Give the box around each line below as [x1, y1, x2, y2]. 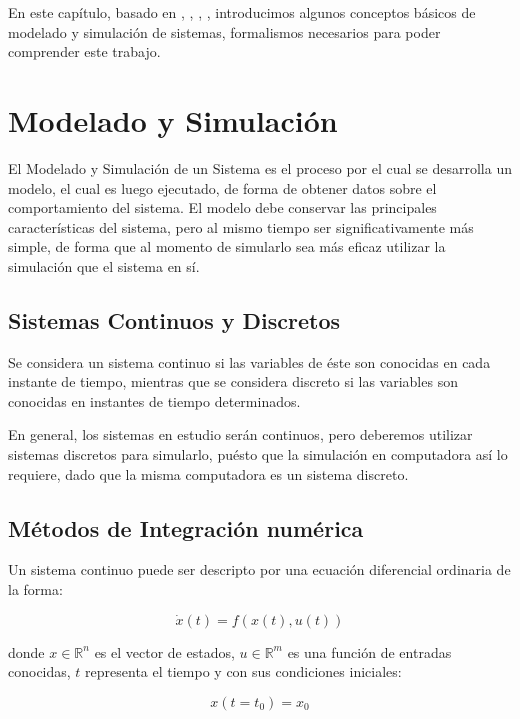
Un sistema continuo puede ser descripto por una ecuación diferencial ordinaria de [8, 559, 511, 580]
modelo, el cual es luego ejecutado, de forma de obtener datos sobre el [8, 177, 437, 198]
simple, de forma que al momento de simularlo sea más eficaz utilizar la [8, 236, 446, 257]
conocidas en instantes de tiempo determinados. [8, 390, 301, 411]
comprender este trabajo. [8, 41, 161, 62]
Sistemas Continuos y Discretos [8, 304, 341, 335]
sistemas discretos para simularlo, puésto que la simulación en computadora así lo [8, 444, 508, 465]
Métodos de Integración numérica [8, 512, 364, 543]
